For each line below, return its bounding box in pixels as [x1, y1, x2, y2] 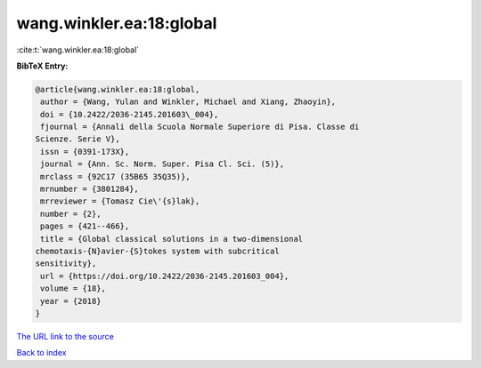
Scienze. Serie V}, [35, 134, 120, 144]
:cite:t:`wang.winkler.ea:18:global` [16, 44, 140, 55]
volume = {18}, [40, 284, 107, 293]
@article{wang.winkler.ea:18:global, [35, 84, 200, 94]
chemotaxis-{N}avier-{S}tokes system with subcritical [35, 246, 280, 256]
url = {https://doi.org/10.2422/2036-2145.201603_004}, [40, 271, 289, 281]
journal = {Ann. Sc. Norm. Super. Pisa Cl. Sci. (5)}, [40, 159, 285, 169]
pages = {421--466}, [40, 221, 130, 231]
